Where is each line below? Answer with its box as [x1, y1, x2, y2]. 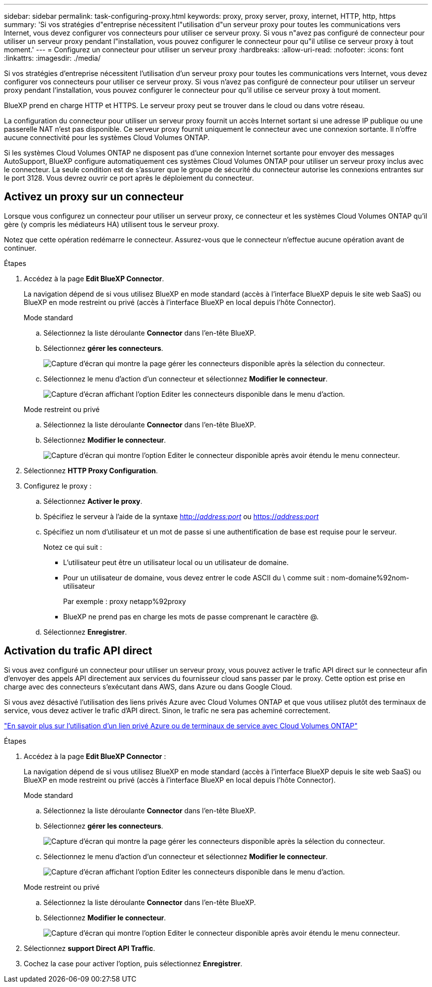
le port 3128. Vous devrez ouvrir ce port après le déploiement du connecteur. [4, 174, 254, 182]
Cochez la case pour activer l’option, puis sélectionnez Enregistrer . [24, 959, 243, 968]
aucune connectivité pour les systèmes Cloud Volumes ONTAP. [4, 133, 210, 142]
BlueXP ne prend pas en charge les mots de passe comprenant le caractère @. [63, 612, 319, 621]
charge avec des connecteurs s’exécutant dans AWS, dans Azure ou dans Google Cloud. [4, 682, 292, 691]
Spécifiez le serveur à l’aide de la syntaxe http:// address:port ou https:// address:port [43, 512, 319, 521]
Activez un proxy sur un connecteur [4, 190, 184, 203]
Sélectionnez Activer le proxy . [43, 496, 143, 505]
